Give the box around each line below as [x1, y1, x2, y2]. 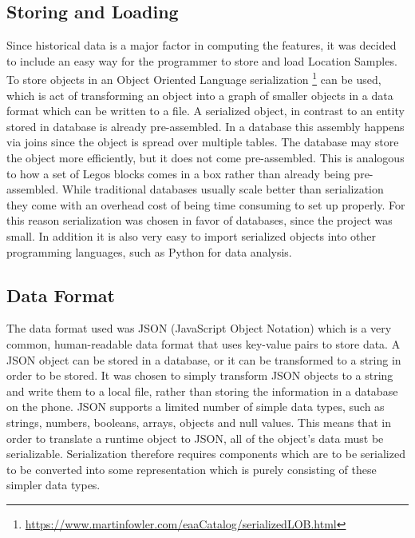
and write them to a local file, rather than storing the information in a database [6, 382, 398, 399]
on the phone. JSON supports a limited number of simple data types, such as [6, 398, 385, 415]
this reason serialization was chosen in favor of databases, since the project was [6, 212, 393, 229]
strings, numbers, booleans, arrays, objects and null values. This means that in [6, 413, 391, 430]
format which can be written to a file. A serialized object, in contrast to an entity [6, 102, 405, 119]
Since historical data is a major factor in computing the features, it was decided [6, 37, 397, 54]
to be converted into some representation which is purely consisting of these [6, 460, 377, 477]
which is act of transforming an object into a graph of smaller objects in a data [6, 86, 393, 103]
